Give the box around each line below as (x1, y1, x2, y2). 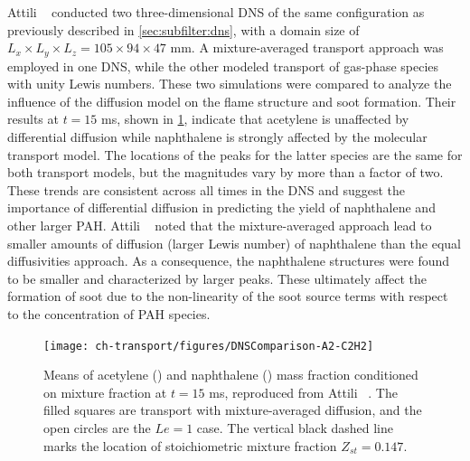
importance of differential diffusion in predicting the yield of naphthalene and (7, 198, 436, 217)
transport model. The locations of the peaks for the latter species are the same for (7, 145, 463, 164)
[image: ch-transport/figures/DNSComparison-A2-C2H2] (43, 339, 374, 353)
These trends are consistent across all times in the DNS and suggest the (7, 180, 405, 199)
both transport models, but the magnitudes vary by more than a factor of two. (7, 163, 444, 182)
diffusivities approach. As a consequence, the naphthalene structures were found (7, 251, 450, 270)
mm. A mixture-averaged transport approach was (170, 38, 444, 57)
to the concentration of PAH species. (7, 304, 211, 323)
